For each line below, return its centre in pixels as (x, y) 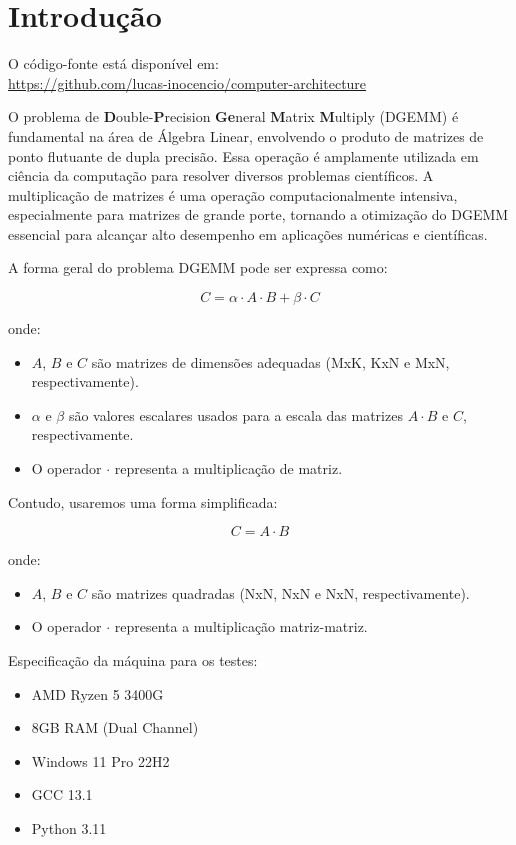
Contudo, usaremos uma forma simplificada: (143, 501)
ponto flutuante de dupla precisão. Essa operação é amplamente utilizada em (243, 155)
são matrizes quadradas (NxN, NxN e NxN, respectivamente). (280, 592)
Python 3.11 (69, 827)
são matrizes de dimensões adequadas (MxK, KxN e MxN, (270, 361)
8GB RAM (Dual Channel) (115, 727)
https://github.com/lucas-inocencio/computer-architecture (187, 82)
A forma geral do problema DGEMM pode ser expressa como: (198, 267)
